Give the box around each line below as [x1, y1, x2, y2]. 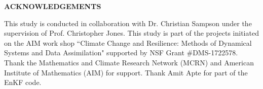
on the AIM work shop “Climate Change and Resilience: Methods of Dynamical [4, 37, 252, 48]
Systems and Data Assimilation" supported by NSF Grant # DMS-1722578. [4, 47, 238, 58]
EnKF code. [4, 77, 42, 87]
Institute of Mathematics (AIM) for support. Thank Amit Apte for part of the [4, 67, 248, 77]
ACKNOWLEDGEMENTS [4, 1, 101, 11]
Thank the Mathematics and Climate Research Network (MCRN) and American [4, 57, 254, 67]
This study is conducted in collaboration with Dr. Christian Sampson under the [4, 18, 252, 28]
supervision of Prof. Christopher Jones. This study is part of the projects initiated [4, 28, 259, 38]
